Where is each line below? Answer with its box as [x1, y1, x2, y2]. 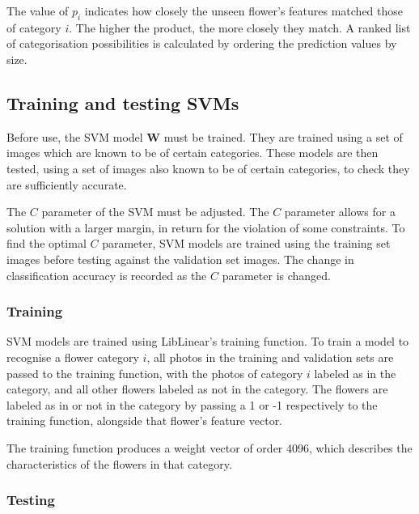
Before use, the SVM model [6, 128, 143, 145]
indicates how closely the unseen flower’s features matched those [84, 2, 404, 19]
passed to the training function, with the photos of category [6, 364, 303, 381]
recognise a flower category [6, 348, 139, 365]
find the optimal [6, 235, 87, 252]
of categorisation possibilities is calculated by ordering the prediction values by [6, 35, 397, 52]
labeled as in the [314, 364, 396, 381]
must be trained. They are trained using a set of [163, 128, 403, 145]
